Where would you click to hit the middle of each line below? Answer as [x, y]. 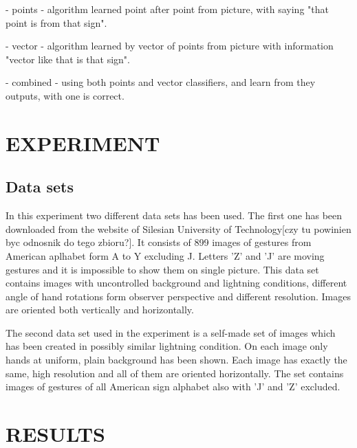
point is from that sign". [56, 22]
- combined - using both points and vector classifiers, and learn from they [161, 82]
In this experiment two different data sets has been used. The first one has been [174, 215]
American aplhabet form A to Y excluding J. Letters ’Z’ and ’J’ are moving [165, 255]
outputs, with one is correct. [65, 95]
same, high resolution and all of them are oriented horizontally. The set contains [175, 373]
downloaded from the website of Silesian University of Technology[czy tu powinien [178, 228]
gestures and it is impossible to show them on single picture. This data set [162, 269]
